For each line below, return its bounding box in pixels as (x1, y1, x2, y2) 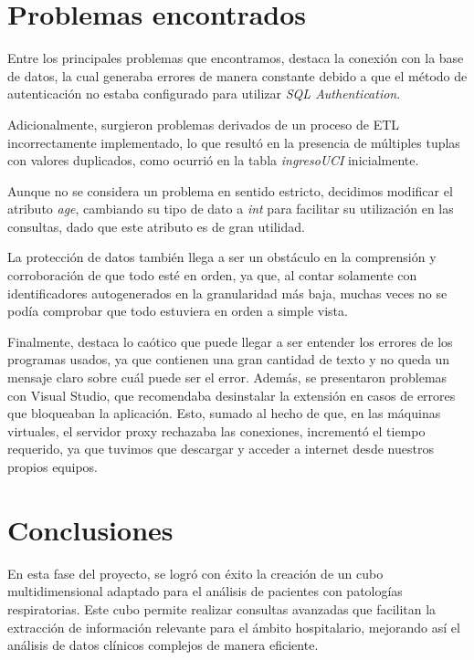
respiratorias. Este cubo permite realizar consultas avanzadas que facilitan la (7, 599, 437, 618)
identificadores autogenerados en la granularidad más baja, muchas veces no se (7, 283, 448, 302)
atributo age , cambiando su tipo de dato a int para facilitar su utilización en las (7, 199, 454, 218)
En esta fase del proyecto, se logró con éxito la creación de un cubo (7, 563, 384, 582)
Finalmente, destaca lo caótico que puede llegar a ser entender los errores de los (7, 331, 453, 351)
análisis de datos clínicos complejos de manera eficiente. (7, 635, 319, 655)
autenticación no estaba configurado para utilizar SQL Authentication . (7, 84, 401, 103)
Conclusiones (7, 510, 174, 548)
